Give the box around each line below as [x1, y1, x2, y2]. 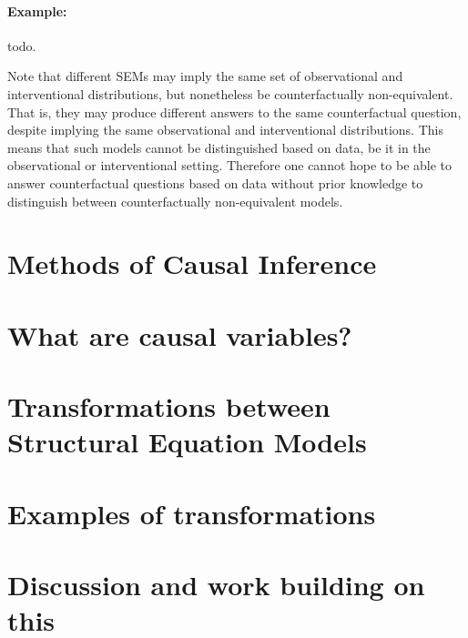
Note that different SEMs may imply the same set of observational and [7, 66, 403, 86]
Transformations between [7, 388, 331, 425]
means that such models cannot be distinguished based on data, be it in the [7, 137, 431, 157]
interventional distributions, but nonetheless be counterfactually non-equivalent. [7, 84, 453, 103]
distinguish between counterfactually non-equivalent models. [7, 191, 343, 210]
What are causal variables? [7, 316, 352, 353]
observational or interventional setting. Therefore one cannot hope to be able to [7, 156, 453, 175]
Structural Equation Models [7, 423, 367, 461]
